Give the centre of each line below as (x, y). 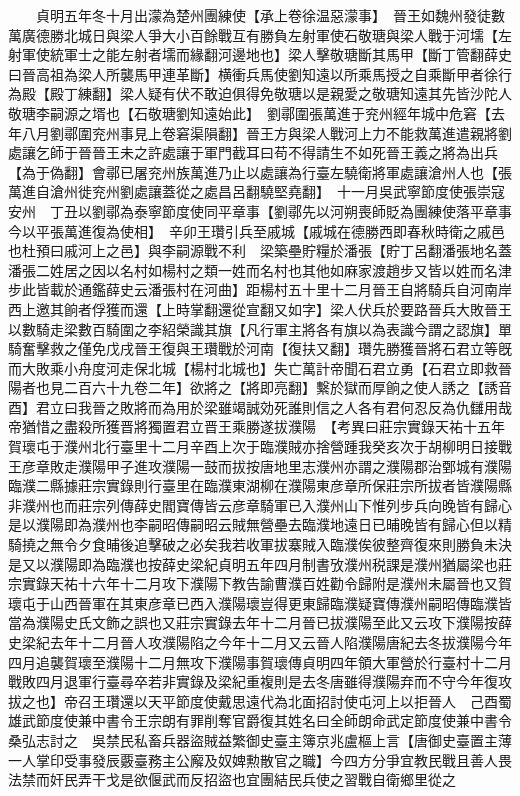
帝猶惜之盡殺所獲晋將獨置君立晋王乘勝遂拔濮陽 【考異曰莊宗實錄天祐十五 (249, 426)
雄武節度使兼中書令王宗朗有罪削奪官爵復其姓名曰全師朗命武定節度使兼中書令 (260, 720)
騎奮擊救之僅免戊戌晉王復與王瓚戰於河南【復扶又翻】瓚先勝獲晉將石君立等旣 (260, 348)
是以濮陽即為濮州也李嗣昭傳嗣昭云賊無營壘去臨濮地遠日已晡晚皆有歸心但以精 (260, 524)
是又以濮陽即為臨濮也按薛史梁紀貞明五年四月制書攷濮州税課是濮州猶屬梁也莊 (260, 563)
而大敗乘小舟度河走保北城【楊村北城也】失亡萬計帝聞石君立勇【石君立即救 (253, 367)
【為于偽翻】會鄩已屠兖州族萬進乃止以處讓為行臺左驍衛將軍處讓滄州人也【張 (260, 171)
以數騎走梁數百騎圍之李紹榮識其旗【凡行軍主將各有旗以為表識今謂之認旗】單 (260, 328)
